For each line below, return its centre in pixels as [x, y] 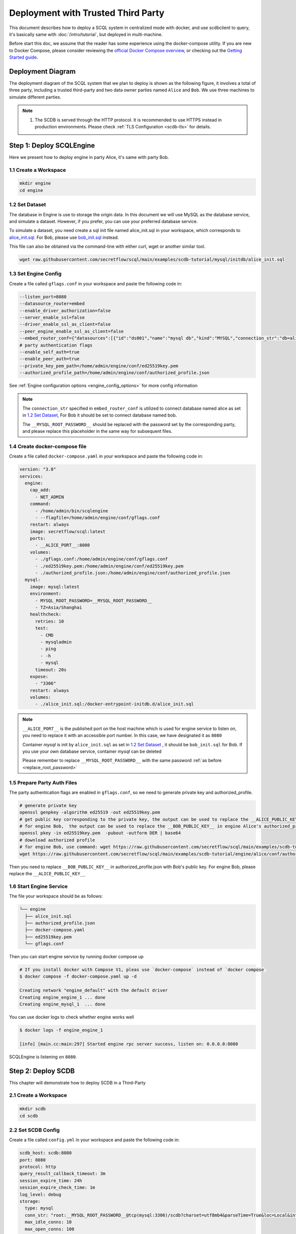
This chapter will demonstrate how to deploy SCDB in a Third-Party [77, 1082]
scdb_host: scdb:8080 [46, 1153]
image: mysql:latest [55, 587]
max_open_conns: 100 [50, 1229]
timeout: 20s [51, 670]
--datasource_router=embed [52, 304]
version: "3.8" [38, 469]
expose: [39, 676]
